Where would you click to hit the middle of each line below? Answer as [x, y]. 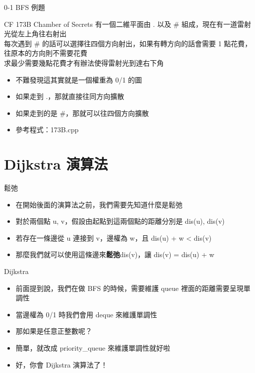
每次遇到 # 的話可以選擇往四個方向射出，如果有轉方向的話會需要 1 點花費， [128, 43]
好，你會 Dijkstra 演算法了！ [62, 364]
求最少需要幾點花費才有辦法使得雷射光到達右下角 [84, 62]
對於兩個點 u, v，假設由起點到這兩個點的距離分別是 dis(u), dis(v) [120, 221]
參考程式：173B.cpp [47, 130]
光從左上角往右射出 [35, 34]
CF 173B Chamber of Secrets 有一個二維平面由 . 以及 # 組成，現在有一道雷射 [127, 24]
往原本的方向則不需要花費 [46, 53]
